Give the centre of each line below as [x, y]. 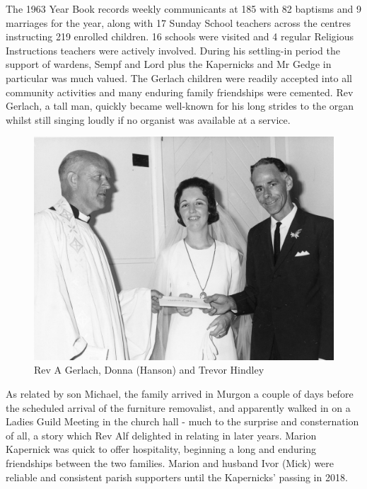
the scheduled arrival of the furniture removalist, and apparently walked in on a [178, 407]
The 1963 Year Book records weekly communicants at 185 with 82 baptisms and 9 [184, 8]
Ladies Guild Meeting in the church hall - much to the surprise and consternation [182, 421]
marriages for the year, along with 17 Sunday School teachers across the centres [178, 22]
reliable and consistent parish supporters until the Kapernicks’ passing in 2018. [177, 477]
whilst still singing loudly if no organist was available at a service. [148, 119]
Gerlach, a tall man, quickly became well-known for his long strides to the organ [180, 106]
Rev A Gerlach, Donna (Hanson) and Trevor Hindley [149, 370]
